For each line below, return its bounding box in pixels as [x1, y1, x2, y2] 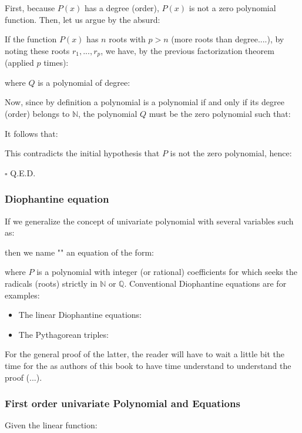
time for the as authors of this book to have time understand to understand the [5, 359, 291, 371]
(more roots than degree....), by [171, 33, 284, 45]
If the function [5, 33, 57, 45]
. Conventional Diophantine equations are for [124, 277, 287, 289]
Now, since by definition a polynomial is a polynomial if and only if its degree [5, 96, 284, 108]
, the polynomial [78, 108, 137, 120]
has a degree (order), [84, 2, 159, 14]
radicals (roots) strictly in [5, 277, 98, 289]
